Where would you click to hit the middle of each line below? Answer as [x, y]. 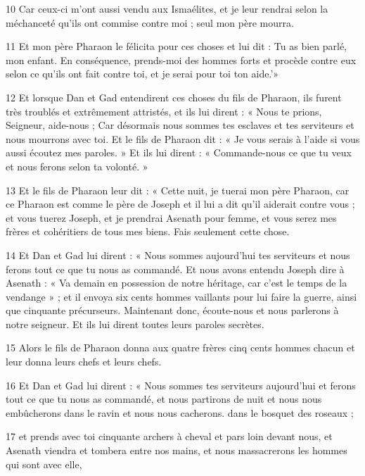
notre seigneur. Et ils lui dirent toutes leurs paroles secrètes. [135, 324]
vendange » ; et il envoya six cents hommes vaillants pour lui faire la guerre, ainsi [181, 296]
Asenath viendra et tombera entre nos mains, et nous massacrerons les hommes [177, 450]
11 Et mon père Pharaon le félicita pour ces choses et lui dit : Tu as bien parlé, [177, 46]
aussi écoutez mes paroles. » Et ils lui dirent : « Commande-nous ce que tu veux [179, 152]
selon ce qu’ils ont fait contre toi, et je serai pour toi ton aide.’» [142, 74]
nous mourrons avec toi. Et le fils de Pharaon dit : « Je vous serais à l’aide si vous [183, 138]
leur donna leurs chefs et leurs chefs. [84, 362]
